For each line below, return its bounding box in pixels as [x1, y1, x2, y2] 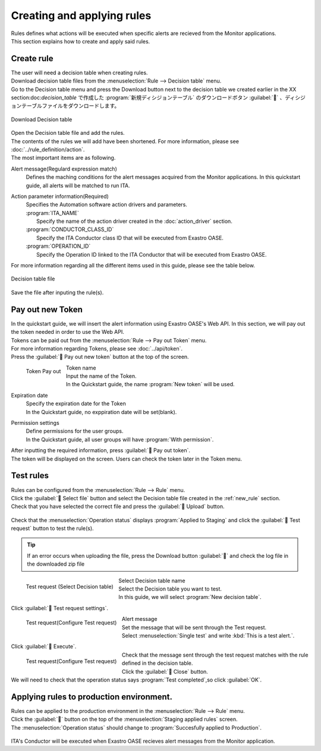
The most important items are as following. [11, 154, 116, 162]
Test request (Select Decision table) [26, 583, 114, 591]
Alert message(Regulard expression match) [11, 165, 117, 172]
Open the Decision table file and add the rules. [11, 130, 125, 137]
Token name [65, 364, 96, 371]
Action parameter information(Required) [11, 193, 109, 200]
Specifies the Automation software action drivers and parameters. [26, 201, 187, 208]
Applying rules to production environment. [11, 692, 172, 702]
